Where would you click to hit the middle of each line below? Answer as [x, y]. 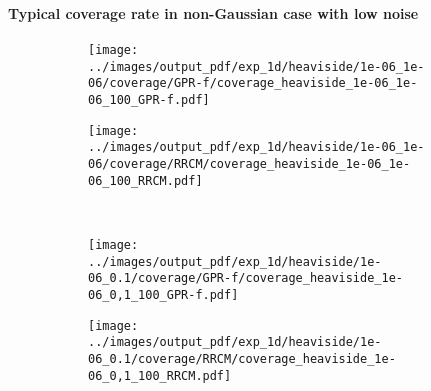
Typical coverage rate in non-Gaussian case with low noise [213, 12]
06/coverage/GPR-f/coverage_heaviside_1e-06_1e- [253, 83]
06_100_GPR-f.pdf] [149, 100]
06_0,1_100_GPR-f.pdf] [163, 294]
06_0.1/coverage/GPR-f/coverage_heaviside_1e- [245, 278]
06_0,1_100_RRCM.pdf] [160, 375]
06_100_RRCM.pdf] [145, 180]
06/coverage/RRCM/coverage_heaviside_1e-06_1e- [249, 164]
